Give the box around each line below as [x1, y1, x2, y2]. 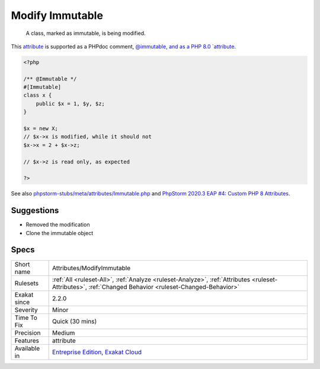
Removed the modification [25, 221, 90, 228]
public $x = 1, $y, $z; [36, 100, 105, 107]
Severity [14, 306, 38, 314]
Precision [14, 329, 41, 337]
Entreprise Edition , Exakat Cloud [52, 348, 142, 356]
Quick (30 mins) [52, 317, 97, 325]
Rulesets [14, 279, 39, 287]
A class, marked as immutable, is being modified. [25, 30, 146, 37]
